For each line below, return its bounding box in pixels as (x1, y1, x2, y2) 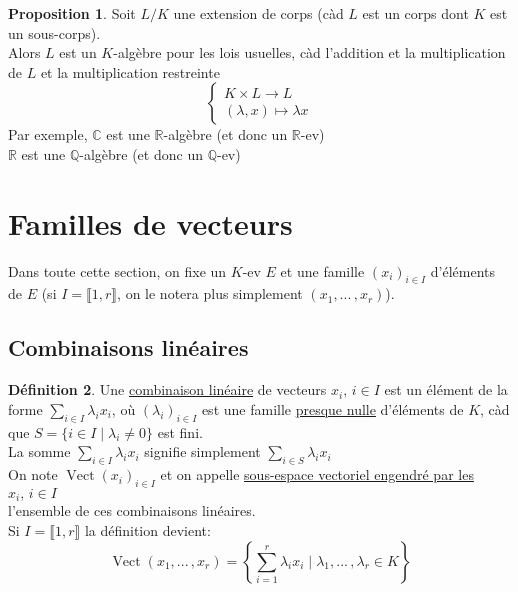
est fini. (157, 421, 203, 442)
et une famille (280, 260, 365, 281)
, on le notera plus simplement (117, 283, 303, 304)
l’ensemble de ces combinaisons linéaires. (8, 500, 256, 521)
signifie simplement (144, 441, 261, 462)
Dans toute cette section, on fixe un (8, 260, 227, 281)
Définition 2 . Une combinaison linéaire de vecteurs (8, 379, 327, 400)
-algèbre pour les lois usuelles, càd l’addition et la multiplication (113, 42, 506, 63)
